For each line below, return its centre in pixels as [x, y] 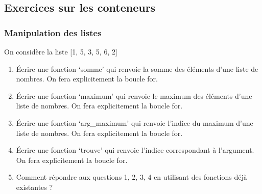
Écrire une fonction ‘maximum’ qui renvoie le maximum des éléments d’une [134, 95]
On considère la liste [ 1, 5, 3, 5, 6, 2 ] [61, 51]
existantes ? [34, 187]
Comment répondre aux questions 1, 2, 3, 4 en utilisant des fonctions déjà [132, 177]
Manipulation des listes [53, 32]
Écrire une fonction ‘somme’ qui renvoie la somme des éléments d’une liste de [137, 68]
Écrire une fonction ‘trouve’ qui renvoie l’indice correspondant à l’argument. [135, 150]
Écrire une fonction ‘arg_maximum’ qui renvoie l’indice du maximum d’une [135, 122]
